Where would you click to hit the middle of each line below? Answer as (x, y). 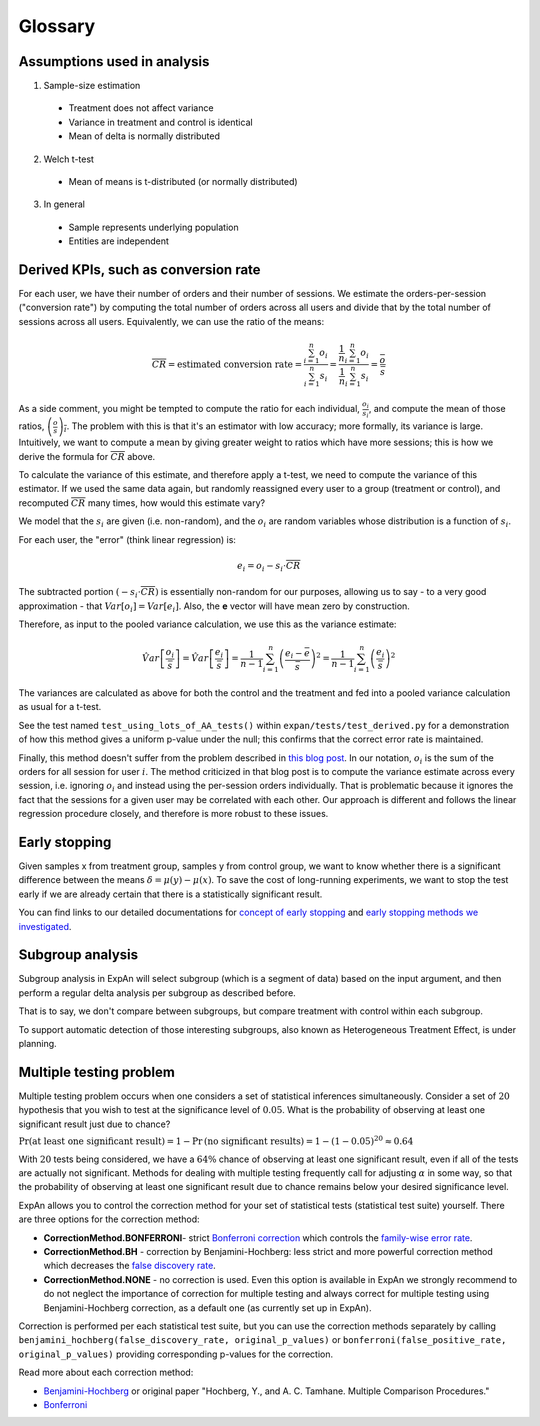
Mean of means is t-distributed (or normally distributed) (183, 182)
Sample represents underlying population (153, 227)
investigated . (45, 926)
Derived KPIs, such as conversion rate (139, 269)
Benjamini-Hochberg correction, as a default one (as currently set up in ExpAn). (207, 1307)
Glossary (57, 26)
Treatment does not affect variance (141, 108)
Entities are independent (119, 241)
